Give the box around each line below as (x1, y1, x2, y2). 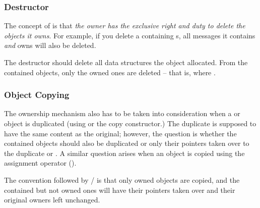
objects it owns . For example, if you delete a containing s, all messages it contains (4, 30, 255, 40)
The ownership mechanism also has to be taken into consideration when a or (4, 108, 240, 119)
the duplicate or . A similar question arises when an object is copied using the (4, 147, 245, 158)
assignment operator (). (4, 158, 77, 168)
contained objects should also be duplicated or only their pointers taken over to (4, 138, 249, 148)
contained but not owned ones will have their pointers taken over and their (4, 184, 235, 195)
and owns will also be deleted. (4, 40, 96, 50)
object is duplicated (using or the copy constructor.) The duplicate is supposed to (4, 118, 256, 128)
